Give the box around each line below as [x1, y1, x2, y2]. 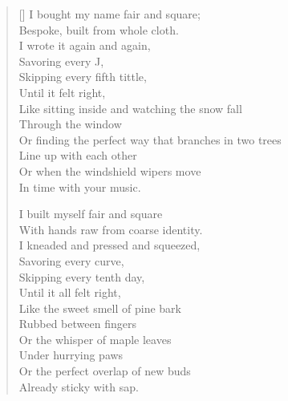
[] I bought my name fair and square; [18, 6, 201, 22]
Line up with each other [18, 147, 137, 164]
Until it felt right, [18, 83, 106, 100]
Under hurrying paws [18, 346, 124, 363]
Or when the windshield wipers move [18, 162, 201, 179]
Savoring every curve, [18, 252, 124, 269]
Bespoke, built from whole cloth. [18, 21, 179, 38]
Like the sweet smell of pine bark [18, 299, 181, 316]
